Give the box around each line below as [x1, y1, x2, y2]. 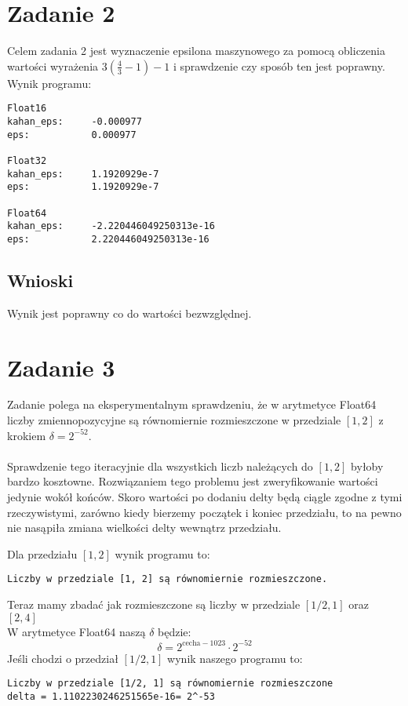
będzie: [158, 623, 191, 639]
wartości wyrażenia [7, 57, 99, 74]
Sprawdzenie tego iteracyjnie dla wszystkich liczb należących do [7, 457, 313, 474]
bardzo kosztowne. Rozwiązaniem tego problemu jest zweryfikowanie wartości [7, 473, 378, 489]
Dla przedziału [7, 545, 78, 562]
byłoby [351, 457, 384, 474]
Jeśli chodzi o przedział [7, 650, 118, 666]
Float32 [7, 155, 47, 166]
